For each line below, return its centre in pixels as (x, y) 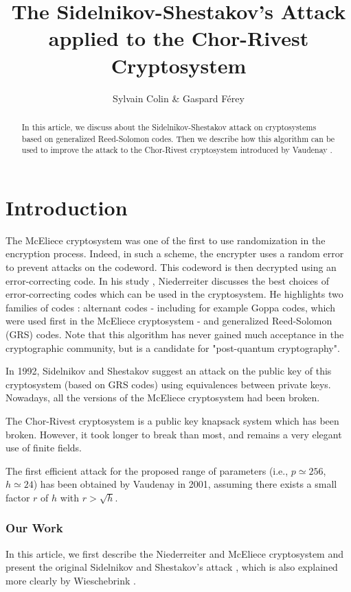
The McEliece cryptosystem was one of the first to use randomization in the (166, 240)
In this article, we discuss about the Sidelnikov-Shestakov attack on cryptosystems (169, 127)
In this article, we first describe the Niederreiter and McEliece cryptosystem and (174, 553)
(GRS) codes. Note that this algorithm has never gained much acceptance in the (175, 334)
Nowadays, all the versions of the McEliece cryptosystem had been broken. (163, 398)
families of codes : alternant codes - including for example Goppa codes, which (170, 307)
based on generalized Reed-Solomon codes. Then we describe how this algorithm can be (178, 138)
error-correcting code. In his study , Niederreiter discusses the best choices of (168, 280)
